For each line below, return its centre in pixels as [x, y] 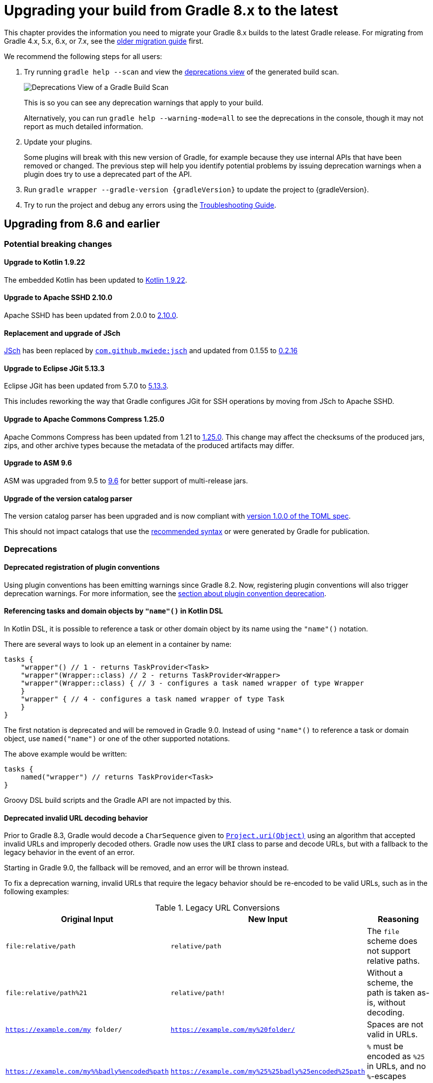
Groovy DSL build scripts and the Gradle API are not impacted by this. [118, 800]
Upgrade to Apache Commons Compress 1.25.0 [84, 419]
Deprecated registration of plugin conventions [82, 567]
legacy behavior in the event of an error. [70, 852]
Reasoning [398, 919]
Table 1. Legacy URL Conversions [217, 908]
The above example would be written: [66, 754]
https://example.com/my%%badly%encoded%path [87, 1071]
